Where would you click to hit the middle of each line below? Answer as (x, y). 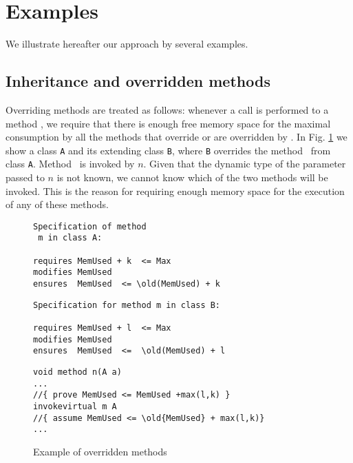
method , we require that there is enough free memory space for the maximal (168, 123)
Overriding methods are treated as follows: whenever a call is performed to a (167, 109)
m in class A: (70, 238)
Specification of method (90, 226)
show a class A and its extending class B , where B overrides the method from (168, 150)
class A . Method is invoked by (70, 164)
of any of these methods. (57, 204)
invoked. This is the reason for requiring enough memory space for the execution (175, 191)
